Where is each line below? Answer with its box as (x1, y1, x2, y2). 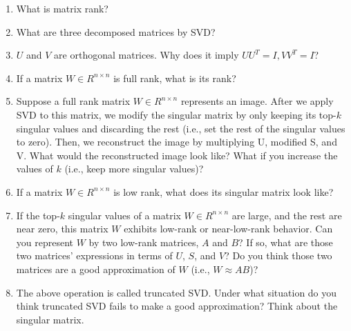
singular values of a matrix (68, 208, 181, 222)
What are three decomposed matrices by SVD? (16, 24, 216, 39)
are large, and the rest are (231, 208, 342, 222)
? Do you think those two (225, 248, 332, 263)
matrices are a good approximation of (16, 261, 175, 276)
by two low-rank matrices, (88, 234, 199, 249)
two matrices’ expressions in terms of (16, 248, 173, 263)
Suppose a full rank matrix (16, 94, 131, 108)
